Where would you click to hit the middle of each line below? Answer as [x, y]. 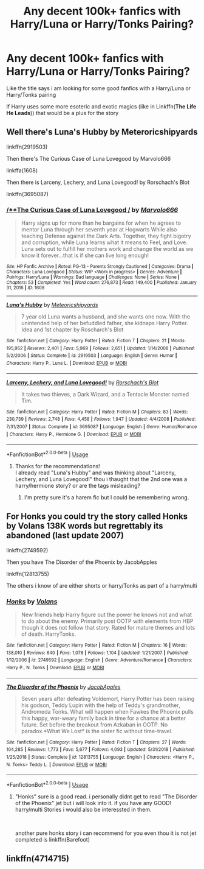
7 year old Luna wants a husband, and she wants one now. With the [106, 317]
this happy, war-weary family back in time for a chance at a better [104, 718]
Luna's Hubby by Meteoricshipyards [52, 305]
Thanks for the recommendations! [57, 466]
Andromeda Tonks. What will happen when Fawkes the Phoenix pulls [107, 711]
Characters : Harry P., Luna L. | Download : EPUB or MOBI [67, 364]
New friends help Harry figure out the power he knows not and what [107, 615]
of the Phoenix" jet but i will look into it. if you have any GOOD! [93, 803]
